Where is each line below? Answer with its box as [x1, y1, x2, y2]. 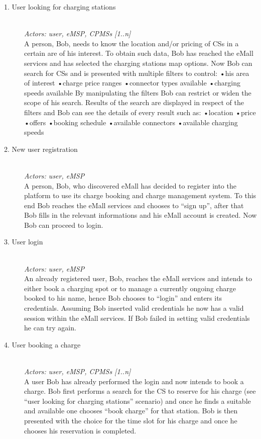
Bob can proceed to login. [24, 219, 103, 230]
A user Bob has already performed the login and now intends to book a [24, 376, 244, 386]
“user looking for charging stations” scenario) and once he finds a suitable [24, 395, 251, 406]
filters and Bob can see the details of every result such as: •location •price [24, 107, 256, 117]
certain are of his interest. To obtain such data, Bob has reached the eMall [24, 48, 253, 58]
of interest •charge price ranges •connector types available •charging [24, 77, 240, 88]
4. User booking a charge [4, 339, 81, 349]
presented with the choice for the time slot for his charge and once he [24, 415, 237, 425]
